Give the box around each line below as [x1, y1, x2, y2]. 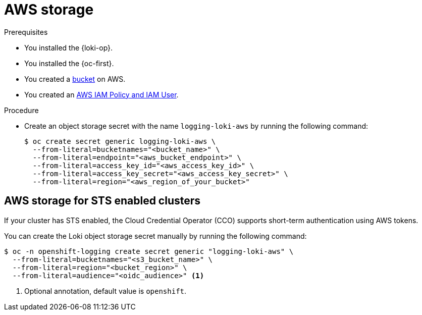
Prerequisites [4, 27, 48, 36]
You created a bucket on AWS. [24, 74, 126, 83]
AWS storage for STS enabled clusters [4, 194, 201, 207]
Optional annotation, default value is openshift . [24, 286, 187, 295]
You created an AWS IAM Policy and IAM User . [24, 90, 179, 99]
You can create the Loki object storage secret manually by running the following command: [4, 231, 307, 240]
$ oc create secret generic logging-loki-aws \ [24, 137, 216, 145]
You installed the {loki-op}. [24, 43, 113, 52]
